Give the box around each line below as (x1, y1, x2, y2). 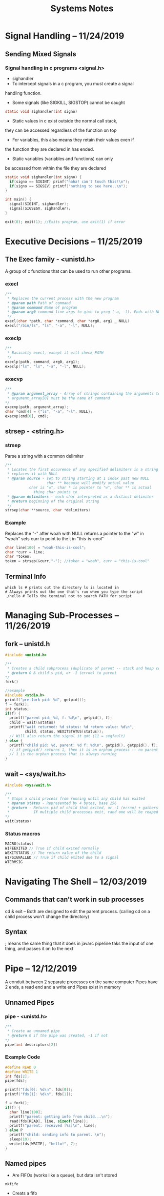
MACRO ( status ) (5, 841, 34, 847)
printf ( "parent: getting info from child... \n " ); (9, 1114, 112, 1119)
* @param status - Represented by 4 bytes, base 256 (7, 801, 117, 806)
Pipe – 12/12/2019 (5, 963, 77, 974)
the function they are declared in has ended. (5, 146, 94, 152)
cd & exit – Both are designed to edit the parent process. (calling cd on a (5, 908, 150, 914)
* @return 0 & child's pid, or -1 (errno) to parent (7, 670, 117, 675)
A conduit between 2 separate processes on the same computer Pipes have (5, 979, 158, 985)
